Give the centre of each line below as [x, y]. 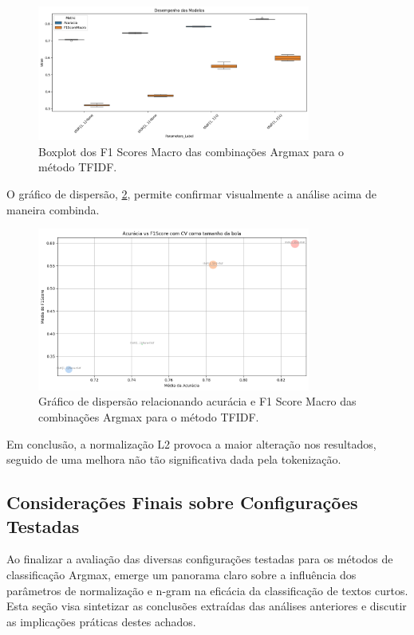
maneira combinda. [53, 209]
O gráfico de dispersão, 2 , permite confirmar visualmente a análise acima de [192, 194]
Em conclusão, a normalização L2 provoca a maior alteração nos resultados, [191, 443]
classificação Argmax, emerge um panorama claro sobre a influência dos [181, 574]
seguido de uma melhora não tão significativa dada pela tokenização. [174, 459]
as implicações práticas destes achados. [101, 621]
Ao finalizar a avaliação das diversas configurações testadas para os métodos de [200, 559]
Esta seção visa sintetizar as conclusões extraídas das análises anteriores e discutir [207, 606]
